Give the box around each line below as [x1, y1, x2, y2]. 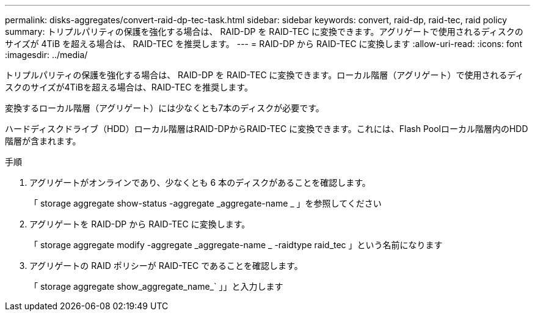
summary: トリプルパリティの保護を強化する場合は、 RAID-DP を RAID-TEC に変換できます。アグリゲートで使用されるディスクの [5, 26, 523, 37]
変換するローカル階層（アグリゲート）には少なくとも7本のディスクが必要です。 [5, 103, 324, 113]
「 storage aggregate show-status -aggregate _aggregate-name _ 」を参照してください [29, 198, 382, 208]
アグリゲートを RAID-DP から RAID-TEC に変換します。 [29, 219, 250, 229]
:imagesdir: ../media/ [5, 50, 88, 60]
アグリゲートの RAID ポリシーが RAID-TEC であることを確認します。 [29, 260, 303, 271]
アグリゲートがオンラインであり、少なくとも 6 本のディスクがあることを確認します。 [29, 177, 371, 188]
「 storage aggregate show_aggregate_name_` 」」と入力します [29, 281, 283, 292]
